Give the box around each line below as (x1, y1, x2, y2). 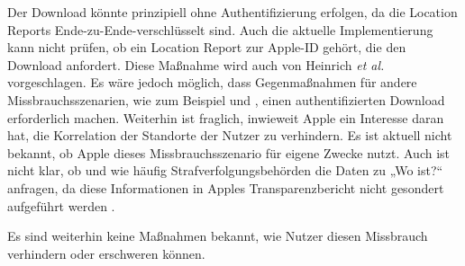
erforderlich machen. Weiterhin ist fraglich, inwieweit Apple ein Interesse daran (7, 108, 444, 127)
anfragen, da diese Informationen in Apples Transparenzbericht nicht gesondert (7, 178, 444, 197)
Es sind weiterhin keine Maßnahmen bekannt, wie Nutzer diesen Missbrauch (7, 226, 428, 245)
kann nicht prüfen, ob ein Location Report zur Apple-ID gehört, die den (7, 38, 406, 57)
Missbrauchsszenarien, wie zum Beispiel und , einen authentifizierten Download (7, 90, 445, 109)
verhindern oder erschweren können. (7, 244, 205, 262)
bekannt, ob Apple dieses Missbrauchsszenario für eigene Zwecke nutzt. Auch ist (7, 143, 451, 162)
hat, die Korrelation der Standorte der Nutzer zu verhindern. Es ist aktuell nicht (7, 126, 452, 145)
